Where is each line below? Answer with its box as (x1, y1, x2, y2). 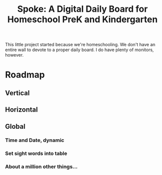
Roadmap (5, 69, 45, 81)
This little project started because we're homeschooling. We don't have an (5, 42, 156, 48)
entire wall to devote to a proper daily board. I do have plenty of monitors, (5, 47, 154, 53)
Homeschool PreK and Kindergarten (7, 14, 158, 25)
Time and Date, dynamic (5, 137, 65, 144)
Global (5, 122, 26, 131)
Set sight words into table (5, 150, 68, 157)
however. (5, 52, 24, 58)
